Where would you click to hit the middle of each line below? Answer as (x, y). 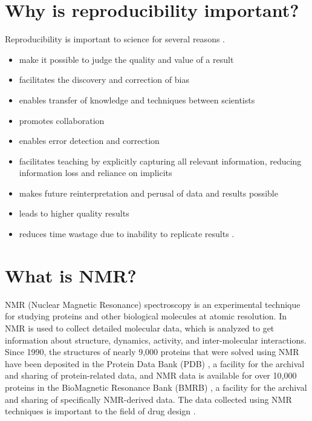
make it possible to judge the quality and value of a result (126, 59)
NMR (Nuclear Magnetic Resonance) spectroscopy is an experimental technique (153, 304)
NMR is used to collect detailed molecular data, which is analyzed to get (140, 328)
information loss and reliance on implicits (96, 173)
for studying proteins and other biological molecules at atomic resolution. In (146, 316)
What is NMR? (71, 275)
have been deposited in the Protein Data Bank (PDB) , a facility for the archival (155, 363)
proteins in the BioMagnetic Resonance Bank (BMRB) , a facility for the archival (156, 387)
